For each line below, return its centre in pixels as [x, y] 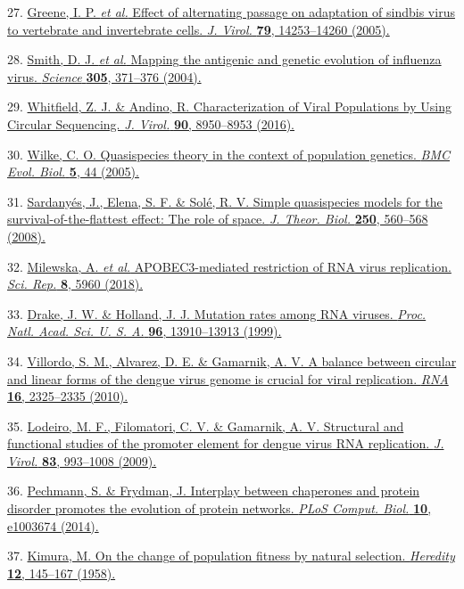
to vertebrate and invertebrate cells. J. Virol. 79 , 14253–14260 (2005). [199, 29]
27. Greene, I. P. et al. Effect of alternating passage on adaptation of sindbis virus [231, 12]
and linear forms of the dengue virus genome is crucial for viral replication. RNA [228, 378]
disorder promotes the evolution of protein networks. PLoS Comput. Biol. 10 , [220, 508]
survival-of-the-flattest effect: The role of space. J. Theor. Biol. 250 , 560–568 [218, 219]
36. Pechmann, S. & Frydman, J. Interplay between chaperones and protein [214, 491]
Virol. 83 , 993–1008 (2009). [82, 460]
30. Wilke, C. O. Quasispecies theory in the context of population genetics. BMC [228, 154]
